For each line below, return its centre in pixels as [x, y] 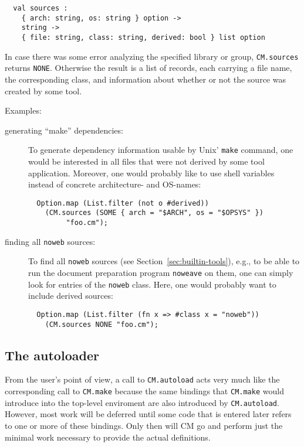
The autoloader [52, 355]
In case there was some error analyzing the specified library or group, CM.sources [152, 56]
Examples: [23, 110]
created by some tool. [43, 91]
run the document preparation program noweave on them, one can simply [161, 273]
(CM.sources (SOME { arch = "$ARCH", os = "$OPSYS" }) [154, 213]
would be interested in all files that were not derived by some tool [146, 161]
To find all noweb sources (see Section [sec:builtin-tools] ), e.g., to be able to [164, 261]
